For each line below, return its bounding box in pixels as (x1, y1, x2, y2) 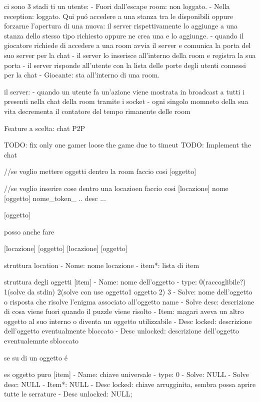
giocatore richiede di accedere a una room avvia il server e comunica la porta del (4, 40, 251, 50)
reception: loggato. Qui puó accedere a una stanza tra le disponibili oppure (4, 10, 233, 21)
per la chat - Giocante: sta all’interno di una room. (4, 69, 160, 80)
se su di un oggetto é (4, 352, 67, 362)
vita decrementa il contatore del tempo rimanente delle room (4, 105, 190, 116)
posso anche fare (4, 226, 54, 236)
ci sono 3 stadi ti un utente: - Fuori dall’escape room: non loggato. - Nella (4, 1, 230, 11)
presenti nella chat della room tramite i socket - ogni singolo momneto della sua (4, 96, 248, 106)
